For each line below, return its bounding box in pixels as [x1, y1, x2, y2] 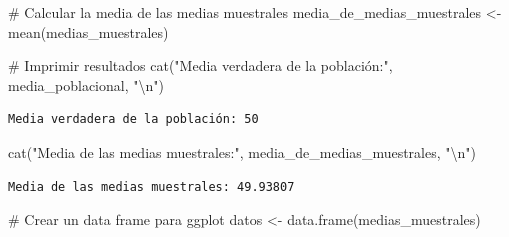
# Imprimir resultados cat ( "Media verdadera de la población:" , [8, 55, 393, 76]
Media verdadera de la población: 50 [8, 112, 259, 127]
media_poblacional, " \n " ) [8, 74, 164, 95]
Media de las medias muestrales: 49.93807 [8, 179, 295, 194]
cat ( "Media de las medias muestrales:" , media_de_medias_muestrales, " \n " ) [8, 141, 477, 162]
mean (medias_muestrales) [8, 21, 169, 42]
